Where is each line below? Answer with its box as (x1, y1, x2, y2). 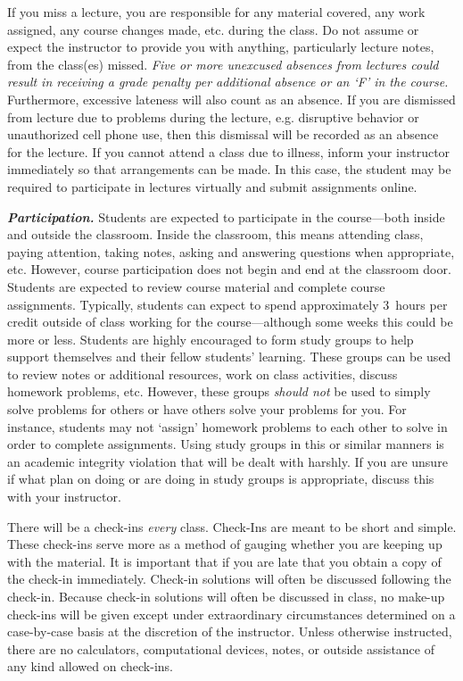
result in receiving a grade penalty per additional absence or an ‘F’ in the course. (7, 72, 449, 91)
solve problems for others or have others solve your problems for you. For (7, 400, 407, 419)
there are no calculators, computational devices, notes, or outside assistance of (7, 639, 434, 658)
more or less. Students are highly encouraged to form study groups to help (7, 329, 414, 348)
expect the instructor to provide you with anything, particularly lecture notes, (7, 37, 434, 56)
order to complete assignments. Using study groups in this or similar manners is (7, 435, 444, 453)
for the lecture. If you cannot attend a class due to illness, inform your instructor (7, 142, 451, 161)
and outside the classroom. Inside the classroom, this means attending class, (7, 225, 424, 244)
